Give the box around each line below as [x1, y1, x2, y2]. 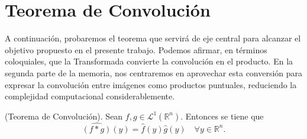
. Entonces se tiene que [180, 109, 264, 122]
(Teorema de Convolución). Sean [5, 109, 123, 122]
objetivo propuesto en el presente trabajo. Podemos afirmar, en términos [5, 43, 267, 56]
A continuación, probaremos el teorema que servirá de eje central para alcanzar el [5, 32, 301, 44]
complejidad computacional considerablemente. [5, 90, 175, 102]
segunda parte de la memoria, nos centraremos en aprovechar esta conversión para [5, 66, 303, 79]
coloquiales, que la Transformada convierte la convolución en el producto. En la [5, 55, 293, 67]
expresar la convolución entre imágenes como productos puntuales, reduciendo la [5, 78, 297, 90]
